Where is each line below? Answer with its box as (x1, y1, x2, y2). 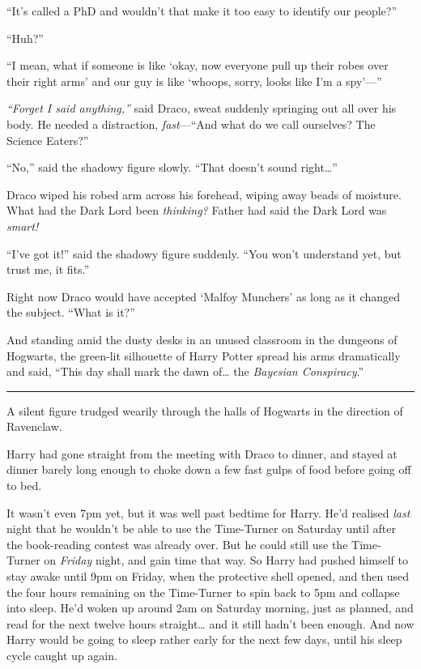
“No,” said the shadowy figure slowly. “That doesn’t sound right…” (6, 159, 338, 176)
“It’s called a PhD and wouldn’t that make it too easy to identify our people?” (6, 2, 398, 19)
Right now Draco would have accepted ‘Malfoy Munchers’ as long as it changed (6, 288, 401, 305)
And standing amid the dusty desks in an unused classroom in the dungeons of (6, 330, 398, 347)
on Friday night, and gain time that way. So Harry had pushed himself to (44, 552, 408, 569)
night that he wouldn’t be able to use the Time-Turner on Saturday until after (6, 520, 396, 537)
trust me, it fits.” (6, 261, 90, 278)
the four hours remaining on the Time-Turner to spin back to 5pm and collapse (6, 583, 400, 600)
